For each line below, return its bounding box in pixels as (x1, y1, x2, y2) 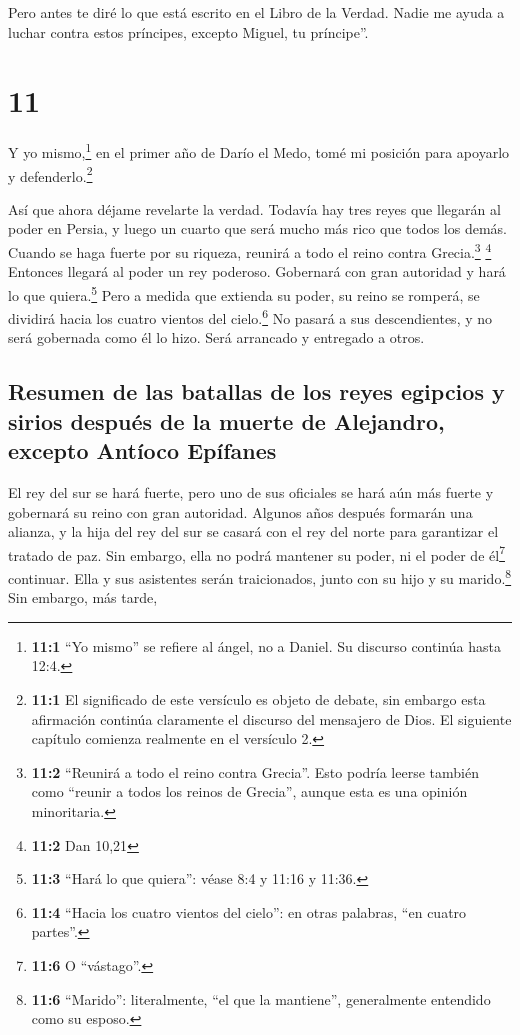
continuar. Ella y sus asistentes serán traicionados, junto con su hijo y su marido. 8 (8, 564, 512, 588)
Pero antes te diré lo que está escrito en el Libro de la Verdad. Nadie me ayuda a (8, 2, 505, 22)
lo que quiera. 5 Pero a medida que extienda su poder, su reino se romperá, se (8, 281, 480, 305)
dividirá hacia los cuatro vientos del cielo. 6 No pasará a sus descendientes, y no (8, 305, 493, 328)
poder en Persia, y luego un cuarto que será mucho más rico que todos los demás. (8, 218, 507, 239)
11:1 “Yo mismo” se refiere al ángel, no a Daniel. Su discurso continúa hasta (31, 635, 501, 656)
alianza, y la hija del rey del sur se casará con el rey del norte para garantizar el (8, 521, 499, 542)
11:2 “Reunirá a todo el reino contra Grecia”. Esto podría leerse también (31, 761, 479, 782)
